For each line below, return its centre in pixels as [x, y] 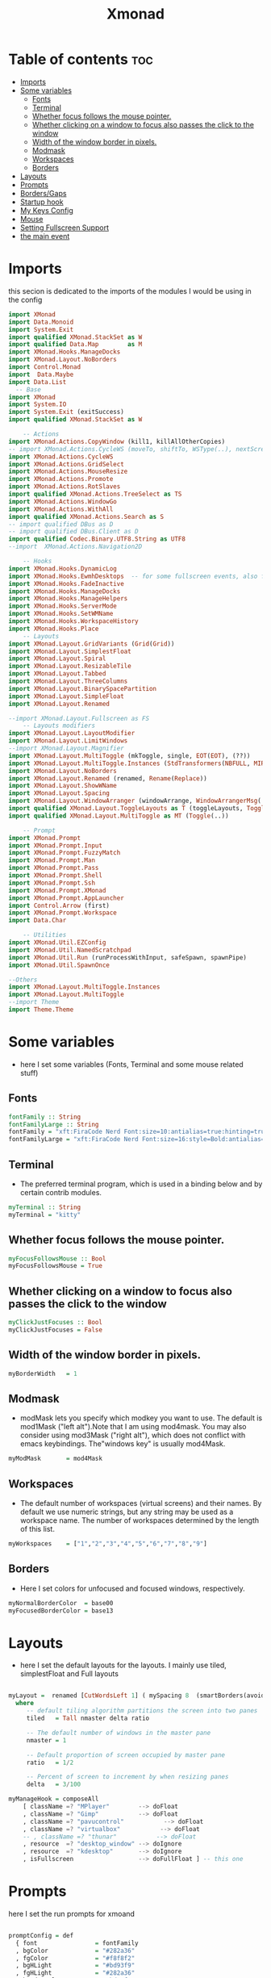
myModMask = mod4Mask [56, 1459]
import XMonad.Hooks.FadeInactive [67, 583]
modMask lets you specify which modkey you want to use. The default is [141, 1418]
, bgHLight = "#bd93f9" [75, 1966]
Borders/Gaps [43, 193]
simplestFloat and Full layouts [69, 1674]
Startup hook [42, 202]
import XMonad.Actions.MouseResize [68, 472]
